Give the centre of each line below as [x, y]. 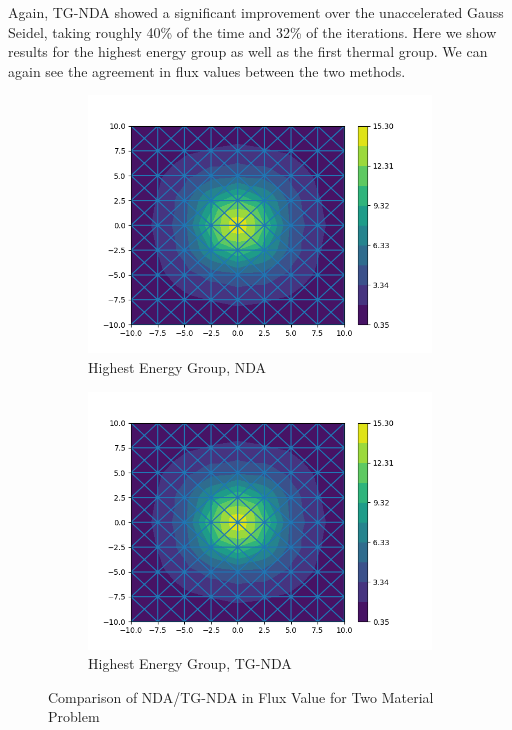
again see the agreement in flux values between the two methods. [207, 70]
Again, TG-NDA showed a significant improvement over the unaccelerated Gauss [256, 12]
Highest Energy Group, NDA [177, 366]
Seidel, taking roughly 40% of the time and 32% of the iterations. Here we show [252, 31]
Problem [74, 716]
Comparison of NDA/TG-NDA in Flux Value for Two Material [241, 696]
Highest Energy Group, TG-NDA [190, 663]
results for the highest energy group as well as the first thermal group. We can [248, 51]
